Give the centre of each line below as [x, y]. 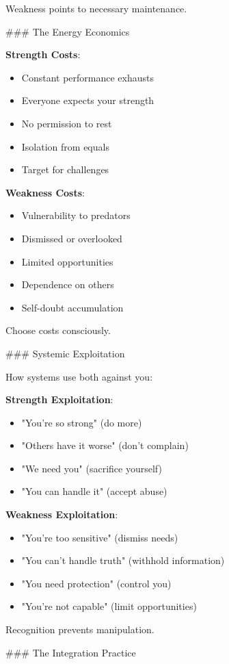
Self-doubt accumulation [72, 307]
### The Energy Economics [68, 31]
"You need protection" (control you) [96, 583]
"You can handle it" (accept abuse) [94, 491]
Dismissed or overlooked [72, 238]
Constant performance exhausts [87, 77]
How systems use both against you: [79, 376]
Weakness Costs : [45, 192]
